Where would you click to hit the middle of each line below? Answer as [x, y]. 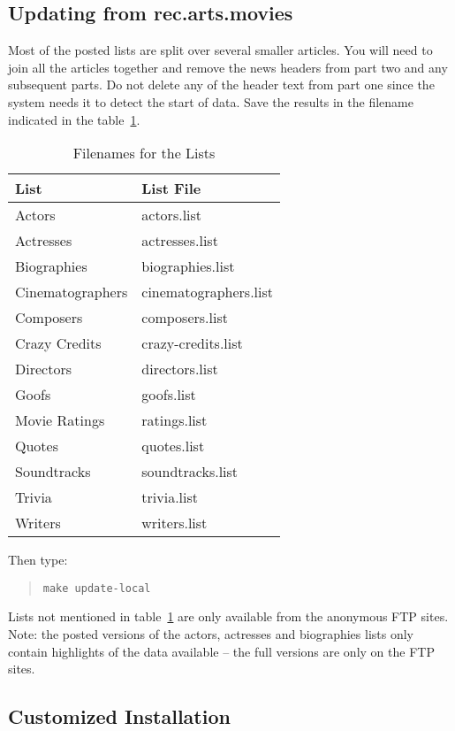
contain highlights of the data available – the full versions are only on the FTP [221, 651]
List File [171, 189]
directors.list [180, 369]
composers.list [185, 318]
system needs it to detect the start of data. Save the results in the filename [211, 101]
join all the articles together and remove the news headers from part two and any [228, 67]
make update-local [97, 588]
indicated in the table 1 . [74, 119]
